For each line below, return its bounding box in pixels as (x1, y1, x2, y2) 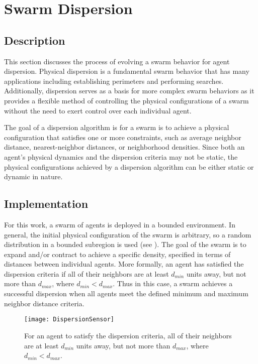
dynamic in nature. (4, 171, 63, 182)
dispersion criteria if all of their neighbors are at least (4, 268, 169, 279)
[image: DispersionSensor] (24, 316, 114, 323)
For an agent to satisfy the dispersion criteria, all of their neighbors (24, 330, 232, 340)
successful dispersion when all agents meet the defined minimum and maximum (4, 288, 248, 299)
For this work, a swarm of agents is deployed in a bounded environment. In (4, 219, 235, 229)
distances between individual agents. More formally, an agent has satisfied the (4, 259, 244, 269)
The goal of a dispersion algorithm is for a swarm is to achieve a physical (4, 122, 229, 133)
